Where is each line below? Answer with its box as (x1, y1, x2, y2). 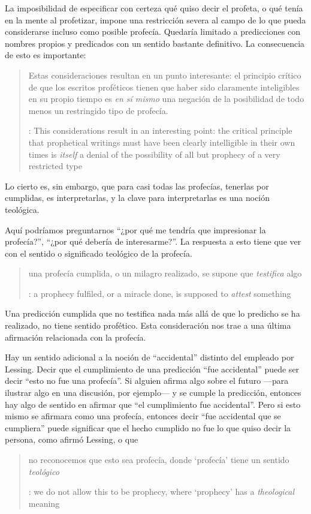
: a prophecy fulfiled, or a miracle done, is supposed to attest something (28, 287, 291, 299)
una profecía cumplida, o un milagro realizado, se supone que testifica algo (28, 267, 302, 279)
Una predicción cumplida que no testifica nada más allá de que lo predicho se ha (5, 307, 300, 320)
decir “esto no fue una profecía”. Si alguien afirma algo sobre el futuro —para (5, 374, 289, 387)
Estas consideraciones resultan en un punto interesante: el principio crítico (28, 68, 301, 81)
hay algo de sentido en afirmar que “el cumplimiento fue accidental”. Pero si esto (5, 398, 301, 410)
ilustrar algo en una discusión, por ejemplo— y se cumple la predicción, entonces (5, 386, 301, 399)
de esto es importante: (5, 49, 86, 61)
